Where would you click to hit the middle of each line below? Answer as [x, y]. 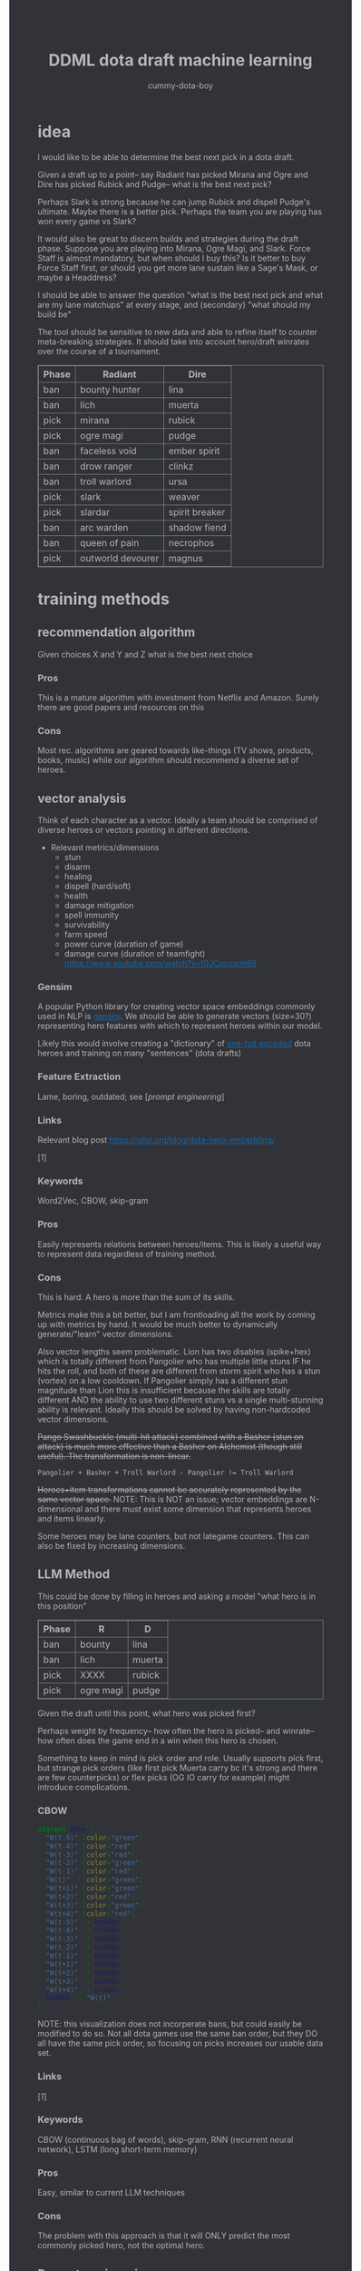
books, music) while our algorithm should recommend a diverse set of [168, 760]
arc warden [104, 527]
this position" [62, 1606]
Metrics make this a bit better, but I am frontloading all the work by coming [176, 1314]
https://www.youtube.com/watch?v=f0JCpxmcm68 [160, 964]
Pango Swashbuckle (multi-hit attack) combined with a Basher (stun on [171, 1436]
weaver [184, 497]
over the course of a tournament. [99, 351]
